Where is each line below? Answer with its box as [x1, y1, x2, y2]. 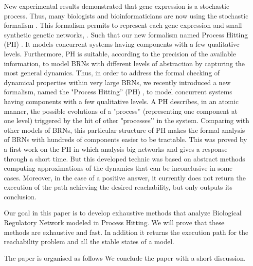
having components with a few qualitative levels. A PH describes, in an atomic [4, 96, 239, 106]
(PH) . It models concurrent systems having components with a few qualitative [4, 39, 240, 49]
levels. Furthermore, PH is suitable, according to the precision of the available [4, 48, 236, 58]
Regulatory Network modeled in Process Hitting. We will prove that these [4, 217, 225, 228]
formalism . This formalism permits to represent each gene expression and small [4, 20, 242, 30]
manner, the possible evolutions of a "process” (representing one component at [4, 106, 237, 116]
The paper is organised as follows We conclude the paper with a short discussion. [4, 252, 246, 263]
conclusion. [4, 191, 36, 201]
